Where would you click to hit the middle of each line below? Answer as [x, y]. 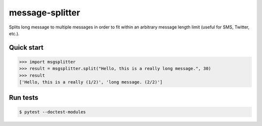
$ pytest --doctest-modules [52, 112]
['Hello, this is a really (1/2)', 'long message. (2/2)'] [91, 82]
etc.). [14, 33]
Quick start [26, 48]
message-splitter [44, 13]
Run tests [24, 97]
